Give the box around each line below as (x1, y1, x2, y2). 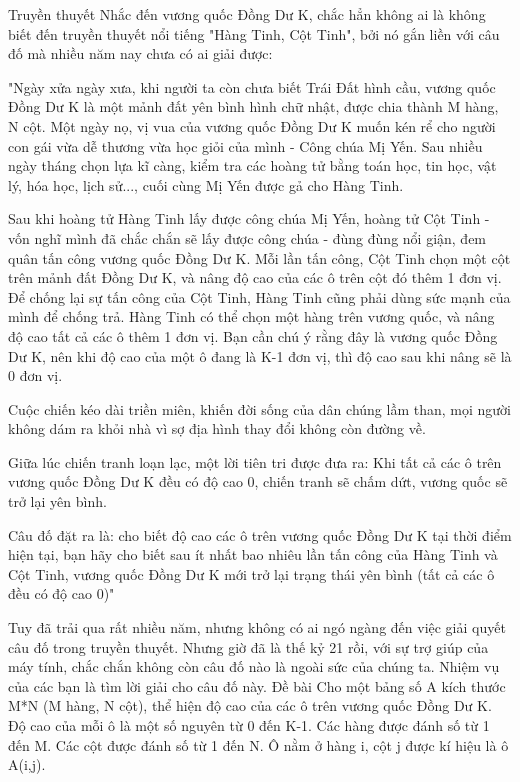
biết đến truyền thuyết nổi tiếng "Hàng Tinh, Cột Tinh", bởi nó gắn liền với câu (8, 23, 500, 44)
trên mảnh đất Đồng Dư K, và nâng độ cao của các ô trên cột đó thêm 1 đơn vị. (8, 267, 502, 288)
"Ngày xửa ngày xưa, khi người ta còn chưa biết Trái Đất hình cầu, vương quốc (8, 76, 496, 97)
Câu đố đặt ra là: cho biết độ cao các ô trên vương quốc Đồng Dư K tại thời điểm (8, 524, 512, 545)
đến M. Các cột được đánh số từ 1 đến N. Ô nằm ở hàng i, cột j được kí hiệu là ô (8, 734, 509, 755)
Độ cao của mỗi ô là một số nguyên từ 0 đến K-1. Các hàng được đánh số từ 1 (8, 715, 490, 735)
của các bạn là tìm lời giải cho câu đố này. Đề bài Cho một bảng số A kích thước (8, 675, 506, 696)
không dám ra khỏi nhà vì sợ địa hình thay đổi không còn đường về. (8, 418, 426, 439)
